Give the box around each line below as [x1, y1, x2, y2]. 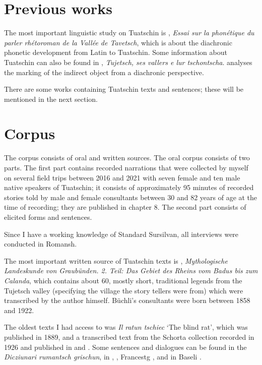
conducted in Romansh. [4, 238, 77, 249]
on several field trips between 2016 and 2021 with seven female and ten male [4, 172, 240, 182]
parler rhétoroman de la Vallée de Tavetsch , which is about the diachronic [4, 37, 232, 47]
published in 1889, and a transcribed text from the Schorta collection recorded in [4, 331, 254, 342]
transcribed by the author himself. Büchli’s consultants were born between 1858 [4, 295, 250, 306]
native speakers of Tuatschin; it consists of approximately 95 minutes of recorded [4, 182, 254, 193]
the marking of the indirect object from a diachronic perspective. [4, 67, 204, 77]
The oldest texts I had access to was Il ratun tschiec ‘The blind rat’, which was [4, 322, 248, 332]
